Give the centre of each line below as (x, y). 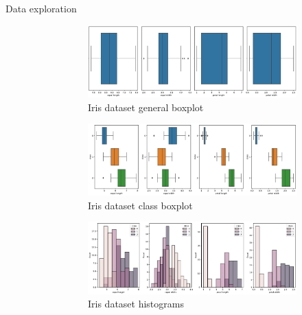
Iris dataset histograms (136, 304)
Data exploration (41, 8)
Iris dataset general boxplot (146, 107)
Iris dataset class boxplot (140, 205)
